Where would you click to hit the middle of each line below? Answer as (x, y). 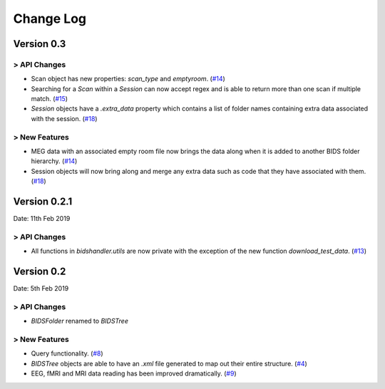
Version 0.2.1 (43, 202)
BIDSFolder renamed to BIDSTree (79, 321)
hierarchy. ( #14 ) (54, 161)
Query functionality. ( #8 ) (67, 353)
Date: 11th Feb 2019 (42, 219)
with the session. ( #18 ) (64, 118)
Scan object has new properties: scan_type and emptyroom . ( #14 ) (128, 79)
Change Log (50, 19)
